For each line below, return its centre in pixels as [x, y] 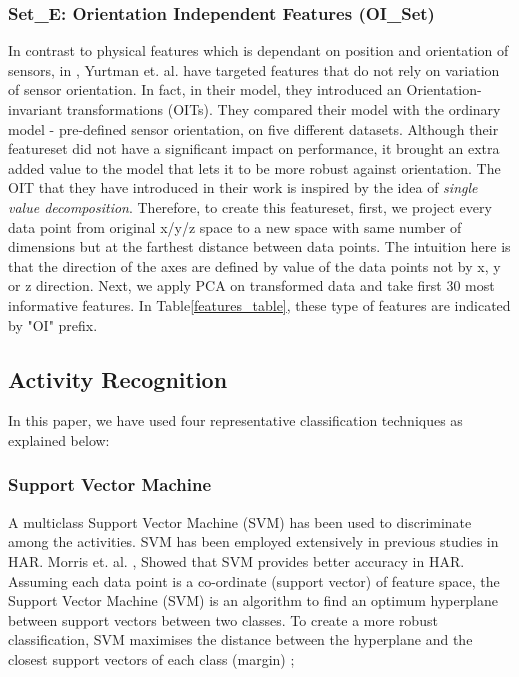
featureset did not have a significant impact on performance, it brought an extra [254, 148]
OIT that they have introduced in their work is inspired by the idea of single [243, 187]
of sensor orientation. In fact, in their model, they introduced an [205, 89]
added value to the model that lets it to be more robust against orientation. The [254, 167]
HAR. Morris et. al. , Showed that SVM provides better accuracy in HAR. [236, 560]
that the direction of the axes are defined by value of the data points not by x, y [254, 265]
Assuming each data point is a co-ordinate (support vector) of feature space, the [254, 580]
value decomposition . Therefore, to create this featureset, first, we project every [250, 206]
